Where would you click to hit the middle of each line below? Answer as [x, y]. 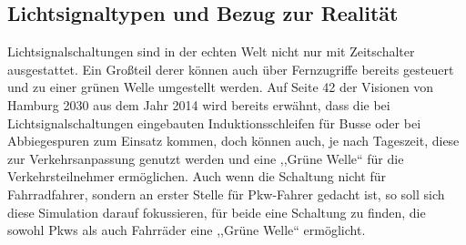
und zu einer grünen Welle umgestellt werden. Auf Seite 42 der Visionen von [221, 87]
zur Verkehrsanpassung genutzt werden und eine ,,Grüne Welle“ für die [206, 158]
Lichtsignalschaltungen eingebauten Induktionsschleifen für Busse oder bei [214, 122]
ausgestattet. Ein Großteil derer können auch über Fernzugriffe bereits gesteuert [231, 69]
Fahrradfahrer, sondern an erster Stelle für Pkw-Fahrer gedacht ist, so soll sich [226, 194]
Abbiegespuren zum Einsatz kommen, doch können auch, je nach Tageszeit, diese [233, 141]
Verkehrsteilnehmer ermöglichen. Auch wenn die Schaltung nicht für [197, 176]
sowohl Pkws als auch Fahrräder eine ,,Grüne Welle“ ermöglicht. [187, 230]
